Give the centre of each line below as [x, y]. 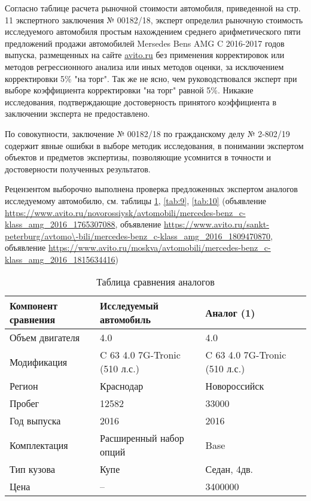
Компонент [34, 306]
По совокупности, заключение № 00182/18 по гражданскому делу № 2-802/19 [147, 133]
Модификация [39, 362]
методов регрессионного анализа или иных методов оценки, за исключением [144, 66]
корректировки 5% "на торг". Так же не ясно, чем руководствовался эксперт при [151, 78]
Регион [24, 386]
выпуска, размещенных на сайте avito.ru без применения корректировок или [145, 55]
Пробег [25, 403]
